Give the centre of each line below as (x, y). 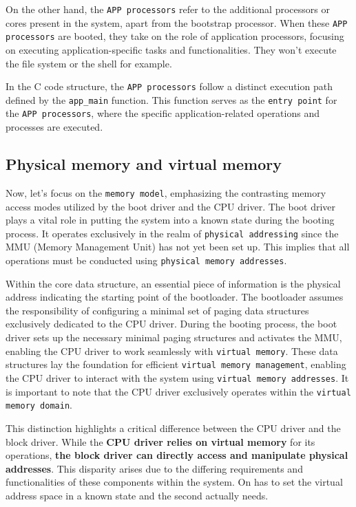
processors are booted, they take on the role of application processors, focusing (175, 36)
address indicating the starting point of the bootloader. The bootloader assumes (175, 297)
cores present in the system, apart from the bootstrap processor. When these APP (177, 22)
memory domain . (39, 405)
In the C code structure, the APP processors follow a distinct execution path (169, 86)
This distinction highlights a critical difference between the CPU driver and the (173, 428)
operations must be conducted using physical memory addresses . (146, 260)
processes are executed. (54, 127)
